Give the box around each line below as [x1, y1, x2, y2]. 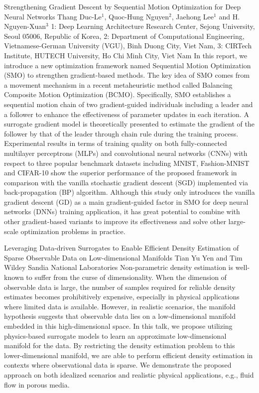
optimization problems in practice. [20, 226, 126, 236]
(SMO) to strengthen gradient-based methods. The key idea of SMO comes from [4, 70, 250, 80]
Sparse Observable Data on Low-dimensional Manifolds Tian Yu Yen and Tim [4, 252, 243, 262]
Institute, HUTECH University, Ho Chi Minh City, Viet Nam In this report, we [4, 50, 248, 60]
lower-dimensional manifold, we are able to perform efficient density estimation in [4, 350, 253, 360]
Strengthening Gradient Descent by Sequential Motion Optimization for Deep [4, 1, 241, 11]
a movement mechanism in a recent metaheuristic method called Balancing [4, 79, 233, 90]
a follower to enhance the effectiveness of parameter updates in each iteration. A [4, 109, 249, 119]
